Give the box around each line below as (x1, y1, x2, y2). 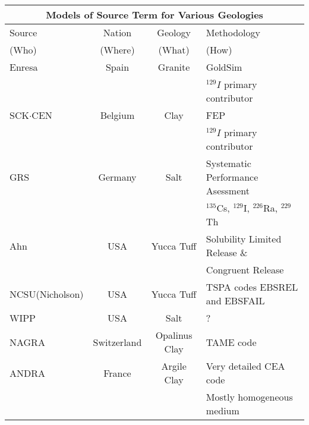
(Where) (100, 43, 135, 56)
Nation (103, 26, 132, 39)
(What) (158, 43, 190, 56)
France (103, 366, 131, 380)
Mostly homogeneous (206, 390, 293, 404)
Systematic (206, 156, 251, 170)
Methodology (206, 26, 260, 39)
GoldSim (206, 60, 242, 74)
